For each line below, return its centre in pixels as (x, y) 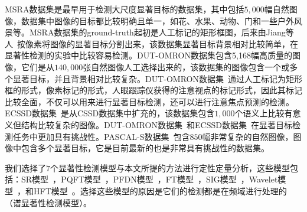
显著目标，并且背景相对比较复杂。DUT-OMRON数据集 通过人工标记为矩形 (157, 78)
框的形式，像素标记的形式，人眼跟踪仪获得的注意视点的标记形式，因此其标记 (153, 90)
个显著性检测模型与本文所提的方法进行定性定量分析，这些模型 (170, 167)
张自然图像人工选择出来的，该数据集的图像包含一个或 (186, 66)
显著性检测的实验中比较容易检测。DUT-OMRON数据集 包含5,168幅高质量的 (148, 55)
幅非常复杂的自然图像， (248, 136)
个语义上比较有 (264, 113)
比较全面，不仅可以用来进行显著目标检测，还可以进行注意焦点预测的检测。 (149, 101)
